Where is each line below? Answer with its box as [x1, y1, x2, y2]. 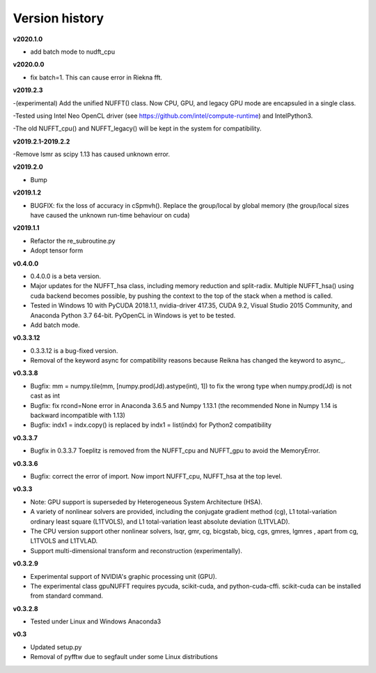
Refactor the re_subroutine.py [30, 236, 116, 245]
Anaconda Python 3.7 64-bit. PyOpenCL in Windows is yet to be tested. [30, 311, 236, 319]
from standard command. [30, 591, 104, 600]
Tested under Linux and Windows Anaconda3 [30, 617, 162, 626]
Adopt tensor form [30, 246, 84, 255]
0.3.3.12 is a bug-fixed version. [30, 346, 118, 355]
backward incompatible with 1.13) [30, 411, 125, 420]
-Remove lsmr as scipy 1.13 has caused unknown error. [13, 150, 171, 158]
